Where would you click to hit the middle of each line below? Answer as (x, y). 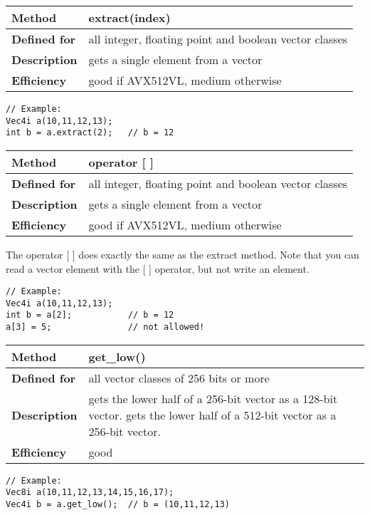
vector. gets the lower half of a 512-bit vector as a (212, 415)
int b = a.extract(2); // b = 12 (90, 133)
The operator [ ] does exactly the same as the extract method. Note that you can (183, 254)
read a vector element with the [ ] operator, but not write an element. (158, 268)
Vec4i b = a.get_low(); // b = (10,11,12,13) (118, 505)
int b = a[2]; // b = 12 (90, 315)
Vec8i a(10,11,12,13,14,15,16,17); (90, 493)
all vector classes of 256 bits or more (179, 378)
